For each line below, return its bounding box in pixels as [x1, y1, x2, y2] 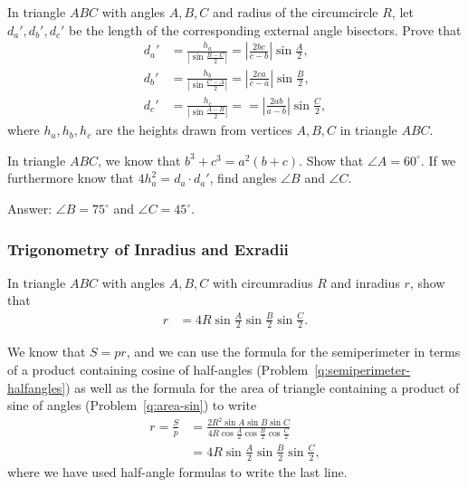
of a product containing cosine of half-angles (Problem [7, 359, 309, 378]
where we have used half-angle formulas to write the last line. [7, 462, 348, 481]
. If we [420, 150, 456, 169]
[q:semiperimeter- [314, 359, 411, 378]
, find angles [209, 168, 277, 187]
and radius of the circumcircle [212, 3, 378, 21]
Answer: [7, 199, 53, 217]
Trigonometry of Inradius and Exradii [7, 237, 289, 260]
